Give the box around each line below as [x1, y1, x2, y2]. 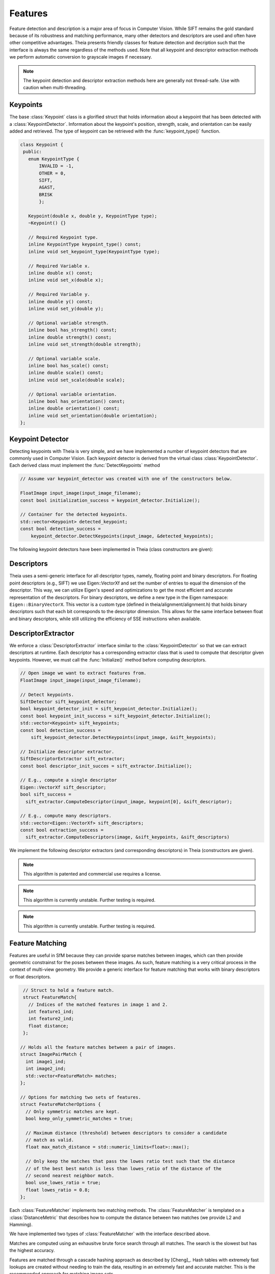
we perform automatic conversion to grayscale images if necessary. [9, 54, 152, 60]
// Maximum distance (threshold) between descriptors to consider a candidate [25, 1130, 227, 1136]
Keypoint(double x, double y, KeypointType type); [28, 213, 157, 219]
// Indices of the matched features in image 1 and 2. [28, 1001, 168, 1007]
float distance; [28, 1023, 69, 1029]
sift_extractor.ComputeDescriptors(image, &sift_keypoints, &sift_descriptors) [25, 834, 230, 840]
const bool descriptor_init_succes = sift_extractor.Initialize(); [20, 763, 193, 769]
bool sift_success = [20, 791, 71, 798]
